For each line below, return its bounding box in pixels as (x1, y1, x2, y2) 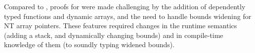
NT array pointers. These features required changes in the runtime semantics (4, 20, 237, 31)
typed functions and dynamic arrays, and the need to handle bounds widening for (4, 11, 252, 21)
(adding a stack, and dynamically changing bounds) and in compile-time (4, 30, 223, 40)
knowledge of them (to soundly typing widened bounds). (4, 39, 175, 50)
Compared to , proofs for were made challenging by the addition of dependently (4, 1, 246, 11)
